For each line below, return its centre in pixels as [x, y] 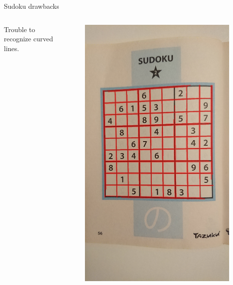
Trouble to [20, 29]
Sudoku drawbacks [32, 6]
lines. [12, 48]
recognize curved [29, 39]
